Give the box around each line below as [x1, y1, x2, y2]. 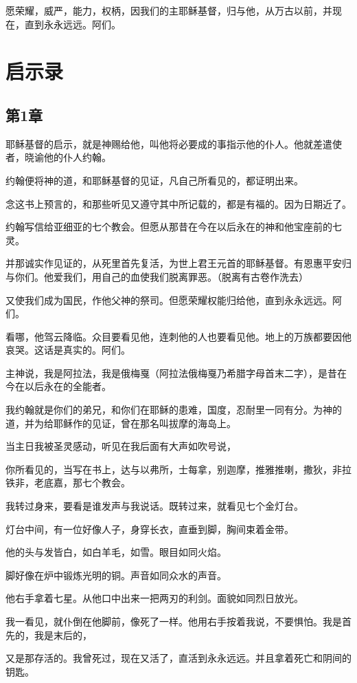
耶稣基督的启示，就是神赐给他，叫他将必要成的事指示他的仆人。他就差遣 [5, 136, 332, 151]
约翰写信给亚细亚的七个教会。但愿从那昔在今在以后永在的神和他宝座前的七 [5, 219, 342, 234]
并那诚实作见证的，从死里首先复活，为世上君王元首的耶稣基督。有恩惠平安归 [5, 256, 352, 270]
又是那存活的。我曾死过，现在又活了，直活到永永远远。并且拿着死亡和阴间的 [5, 651, 352, 665]
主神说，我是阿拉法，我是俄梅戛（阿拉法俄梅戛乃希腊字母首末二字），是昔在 [5, 365, 347, 380]
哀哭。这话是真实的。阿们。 [5, 343, 130, 357]
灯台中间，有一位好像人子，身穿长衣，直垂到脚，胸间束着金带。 [5, 521, 294, 536]
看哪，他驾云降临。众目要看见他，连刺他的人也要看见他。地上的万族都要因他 [5, 329, 352, 343]
